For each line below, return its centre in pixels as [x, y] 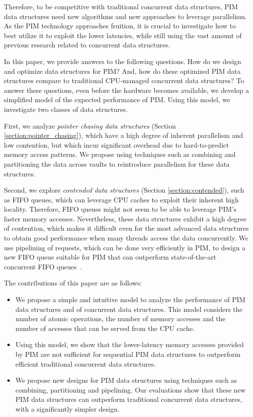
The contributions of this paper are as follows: [73, 283]
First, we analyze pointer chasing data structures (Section [90, 125]
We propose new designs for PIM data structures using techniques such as [126, 380]
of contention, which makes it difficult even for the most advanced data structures [126, 228]
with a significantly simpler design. [67, 408]
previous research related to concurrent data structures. [87, 45]
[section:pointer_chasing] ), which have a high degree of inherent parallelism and [124, 135]
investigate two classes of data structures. [66, 109]
